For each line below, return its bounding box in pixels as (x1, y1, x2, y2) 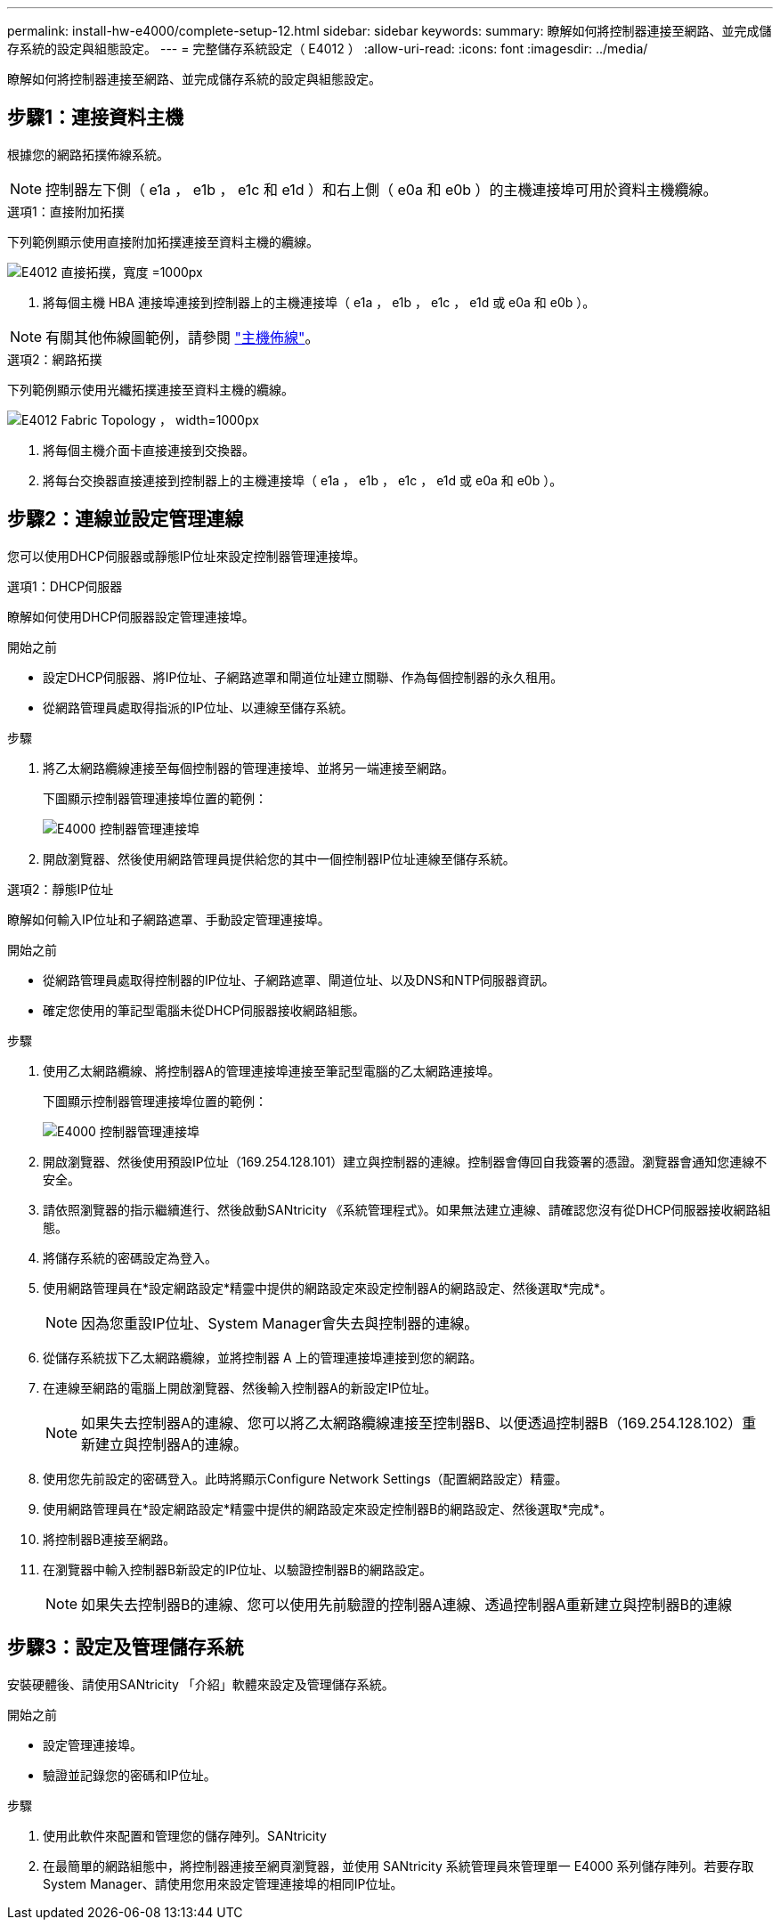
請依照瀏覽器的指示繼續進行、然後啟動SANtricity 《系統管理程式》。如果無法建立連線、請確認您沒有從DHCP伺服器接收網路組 (43, 1201, 771, 1217)
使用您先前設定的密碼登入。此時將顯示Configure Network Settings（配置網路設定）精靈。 (43, 1470, 568, 1486)
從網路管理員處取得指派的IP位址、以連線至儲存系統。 (43, 699, 353, 715)
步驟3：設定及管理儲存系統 (7, 1636, 244, 1659)
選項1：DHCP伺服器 (7, 578, 123, 594)
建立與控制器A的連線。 (95, 1435, 248, 1453)
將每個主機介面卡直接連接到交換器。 (43, 442, 255, 458)
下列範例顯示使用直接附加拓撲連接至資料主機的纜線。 (7, 233, 319, 249)
